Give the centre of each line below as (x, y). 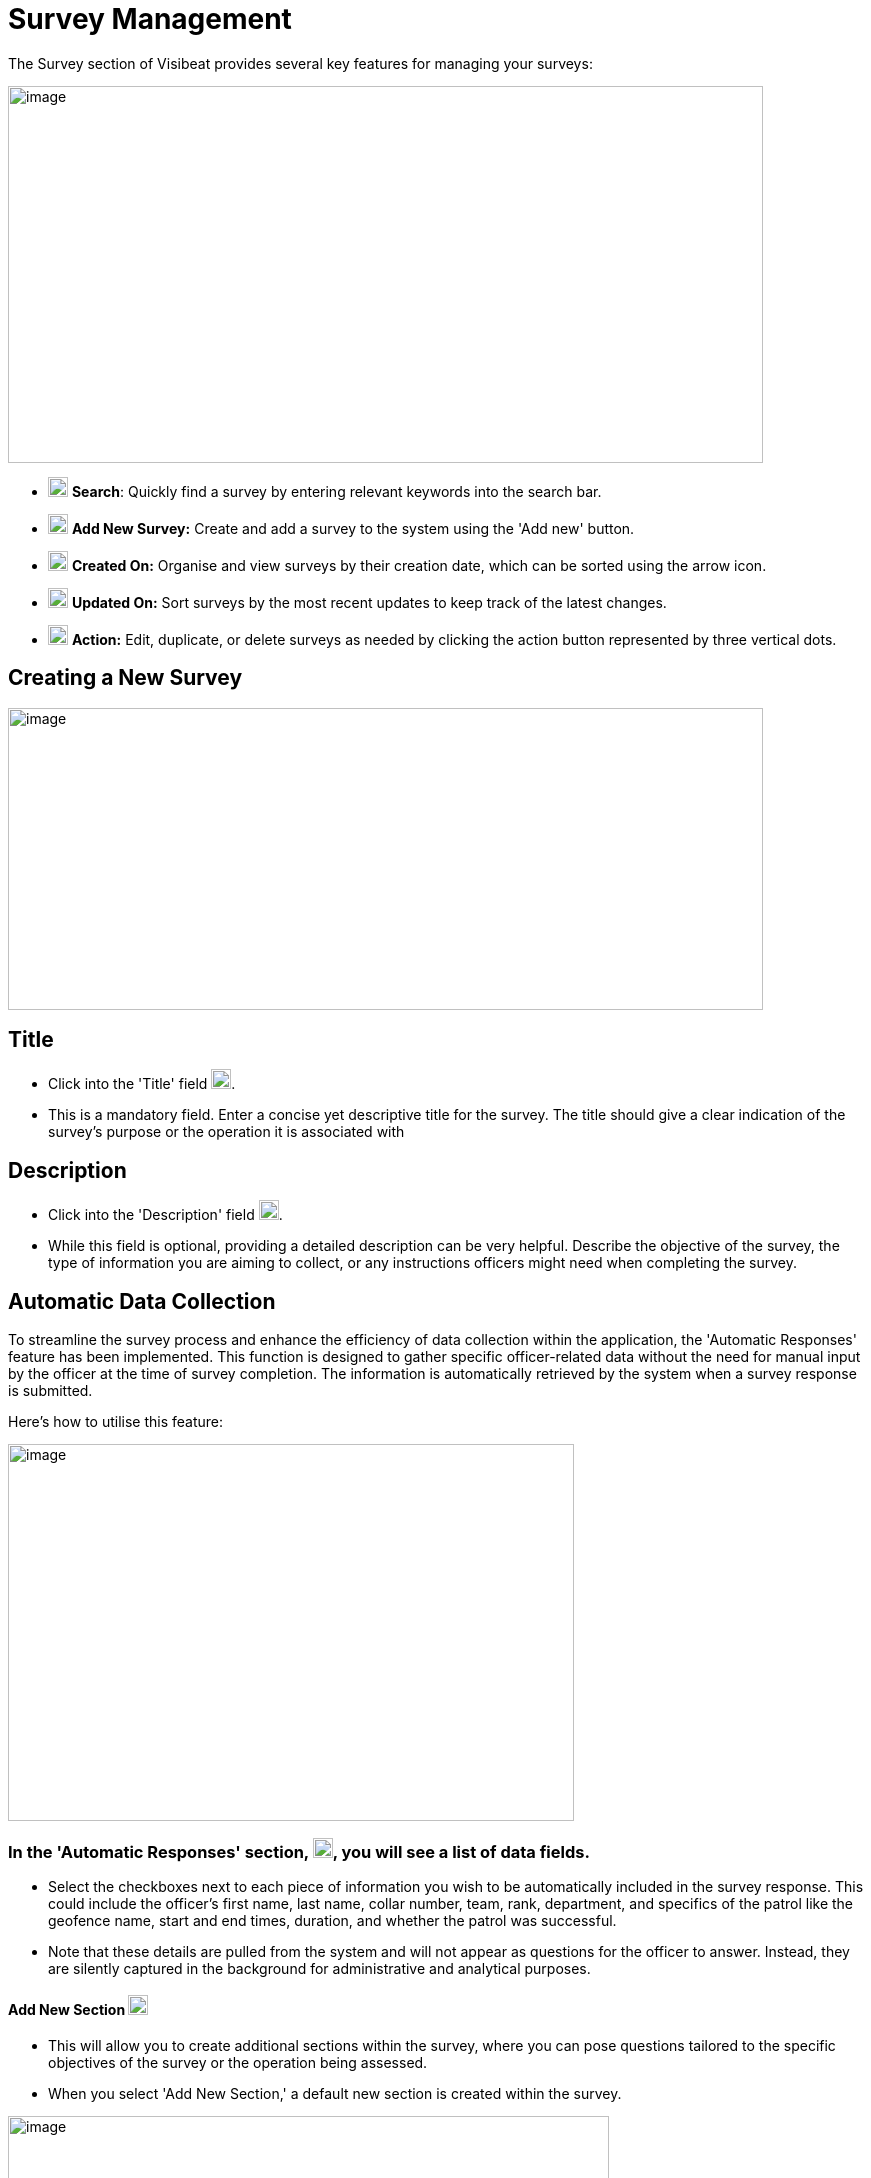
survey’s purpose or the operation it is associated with (226, 1132)
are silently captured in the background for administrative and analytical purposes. (319, 1968)
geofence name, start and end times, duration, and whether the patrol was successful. (332, 1920)
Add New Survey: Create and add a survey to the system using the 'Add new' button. (353, 528)
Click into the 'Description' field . (165, 1215)
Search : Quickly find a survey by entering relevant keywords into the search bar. (336, 491)
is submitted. (50, 1391)
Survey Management (150, 19)
